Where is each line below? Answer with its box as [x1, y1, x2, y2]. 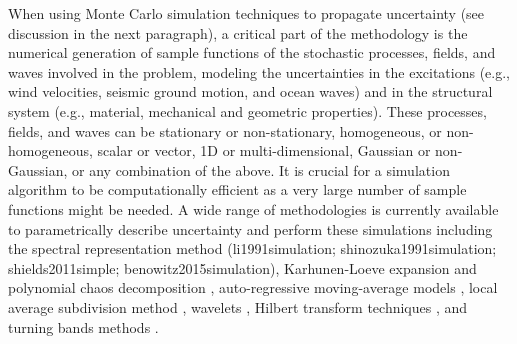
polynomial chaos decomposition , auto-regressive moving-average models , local [8, 277, 498, 298]
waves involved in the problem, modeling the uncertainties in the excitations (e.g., [8, 61, 510, 82]
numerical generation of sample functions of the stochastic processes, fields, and [8, 42, 496, 63]
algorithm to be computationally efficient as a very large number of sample [8, 179, 467, 200]
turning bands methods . [8, 316, 159, 337]
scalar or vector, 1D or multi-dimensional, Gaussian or [97, 140, 431, 161]
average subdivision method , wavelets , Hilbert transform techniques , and [8, 296, 468, 317]
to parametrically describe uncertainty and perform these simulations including [8, 218, 493, 239]
